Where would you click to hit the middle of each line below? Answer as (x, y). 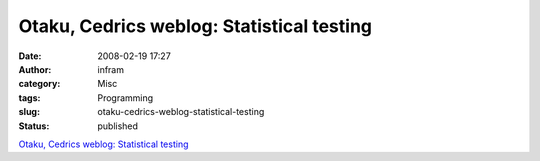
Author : (35, 69)
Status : (34, 126)
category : (39, 84)
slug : (29, 112)
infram (111, 69)
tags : (29, 97)
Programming (125, 97)
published (118, 126)
